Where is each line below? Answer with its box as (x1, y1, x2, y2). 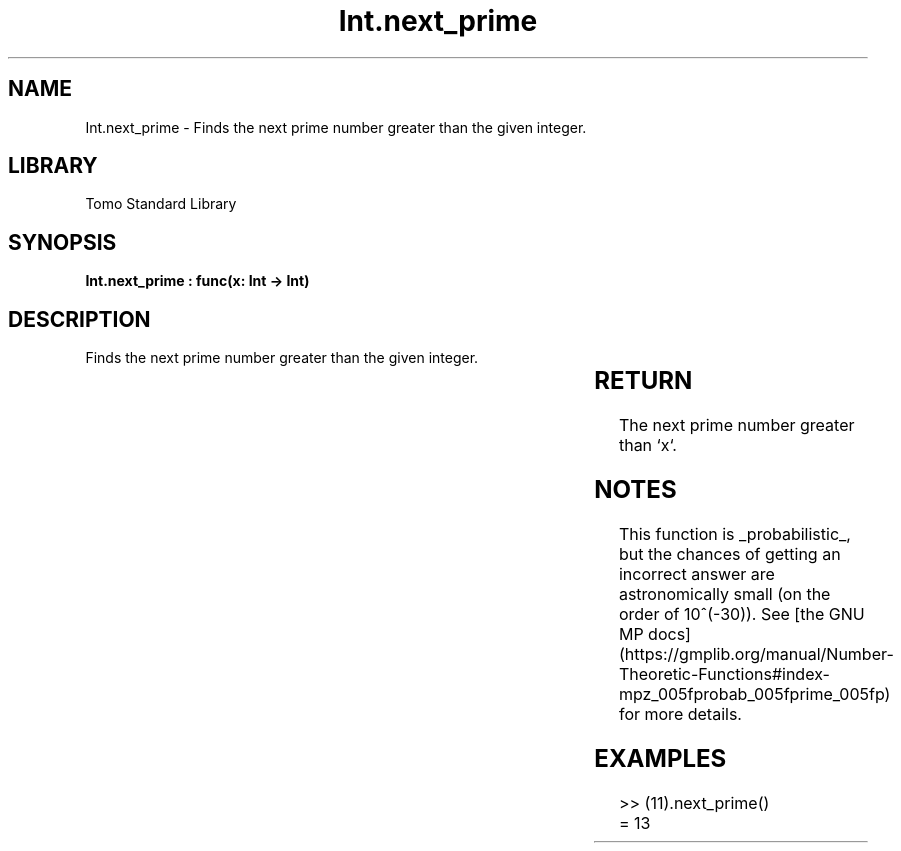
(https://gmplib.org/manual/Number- (618, 643, 894, 664)
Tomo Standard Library (85, 195, 237, 213)
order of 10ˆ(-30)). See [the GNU (618, 603, 865, 624)
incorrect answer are (618, 563, 775, 584)
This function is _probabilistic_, (618, 523, 851, 544)
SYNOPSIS (8, 229, 117, 255)
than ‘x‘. (618, 435, 677, 456)
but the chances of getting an (618, 543, 841, 564)
